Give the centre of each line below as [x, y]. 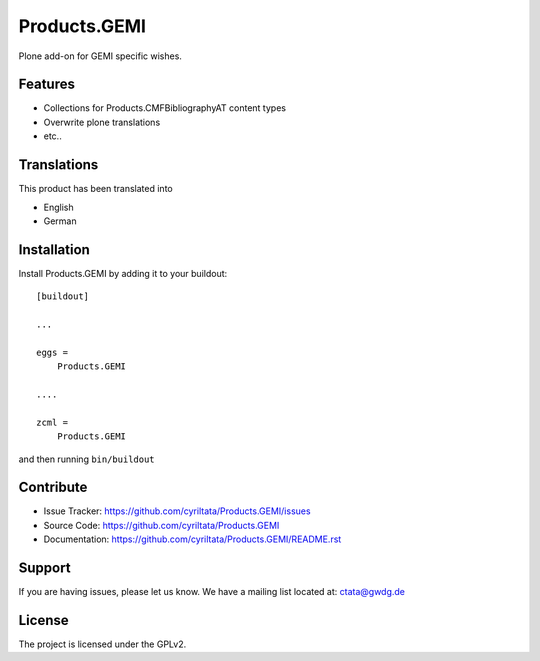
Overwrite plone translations [102, 122]
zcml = [52, 422]
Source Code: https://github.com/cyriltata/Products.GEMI [161, 525]
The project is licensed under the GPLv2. [102, 644]
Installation [54, 249]
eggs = [52, 352]
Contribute [53, 487]
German [60, 221]
